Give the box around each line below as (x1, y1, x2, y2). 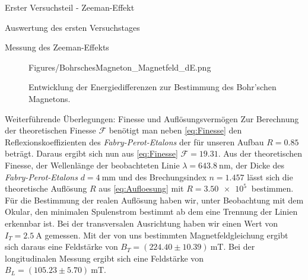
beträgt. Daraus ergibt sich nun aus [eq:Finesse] (5, 147, 178, 160)
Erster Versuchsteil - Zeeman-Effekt (5, 1, 135, 13)
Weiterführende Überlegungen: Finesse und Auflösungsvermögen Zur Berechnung (5, 112, 299, 125)
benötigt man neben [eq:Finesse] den (109, 124, 242, 136)
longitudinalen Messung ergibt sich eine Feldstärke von (5, 252, 204, 264)
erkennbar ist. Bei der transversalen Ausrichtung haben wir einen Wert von (5, 217, 278, 229)
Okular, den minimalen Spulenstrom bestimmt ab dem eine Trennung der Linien (5, 205, 298, 218)
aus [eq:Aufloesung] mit (99, 182, 184, 195)
